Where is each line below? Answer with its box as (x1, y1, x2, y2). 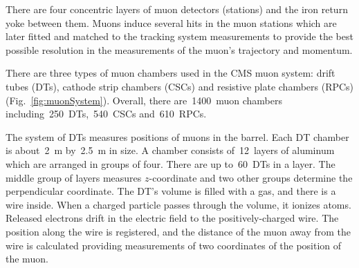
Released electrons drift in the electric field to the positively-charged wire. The (6, 211, 339, 225)
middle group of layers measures (6, 170, 142, 184)
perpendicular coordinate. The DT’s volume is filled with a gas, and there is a (6, 184, 336, 198)
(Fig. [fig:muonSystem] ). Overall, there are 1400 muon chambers (6, 93, 282, 107)
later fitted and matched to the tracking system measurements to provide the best (6, 29, 353, 44)
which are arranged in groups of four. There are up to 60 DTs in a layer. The (6, 156, 335, 171)
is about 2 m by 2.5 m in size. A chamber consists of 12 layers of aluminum (6, 143, 335, 157)
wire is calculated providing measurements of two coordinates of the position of (6, 238, 342, 252)
